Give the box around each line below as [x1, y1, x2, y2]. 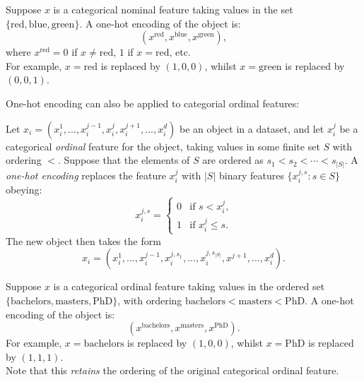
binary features [218, 167, 284, 182]
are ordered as [202, 153, 264, 167]
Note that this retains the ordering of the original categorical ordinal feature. [6, 363, 339, 378]
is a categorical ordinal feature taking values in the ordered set [53, 279, 325, 294]
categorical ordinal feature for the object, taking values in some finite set [6, 138, 320, 153]
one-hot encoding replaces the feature [6, 167, 166, 182]
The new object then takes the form [6, 233, 161, 248]
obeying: [6, 182, 42, 197]
